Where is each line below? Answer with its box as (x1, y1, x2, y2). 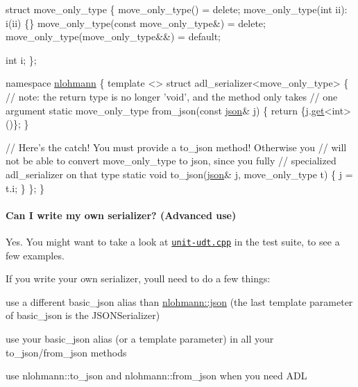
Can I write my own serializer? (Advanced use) (6, 207, 237, 222)
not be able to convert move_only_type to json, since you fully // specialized (6, 153, 336, 168)
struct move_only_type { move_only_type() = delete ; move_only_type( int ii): (6, 2, 348, 16)
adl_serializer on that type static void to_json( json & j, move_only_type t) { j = (6, 166, 353, 181)
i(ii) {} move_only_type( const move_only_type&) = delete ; (6, 15, 266, 30)
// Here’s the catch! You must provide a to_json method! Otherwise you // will (6, 139, 347, 154)
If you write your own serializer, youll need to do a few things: (6, 271, 271, 286)
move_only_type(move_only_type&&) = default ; (6, 29, 221, 44)
